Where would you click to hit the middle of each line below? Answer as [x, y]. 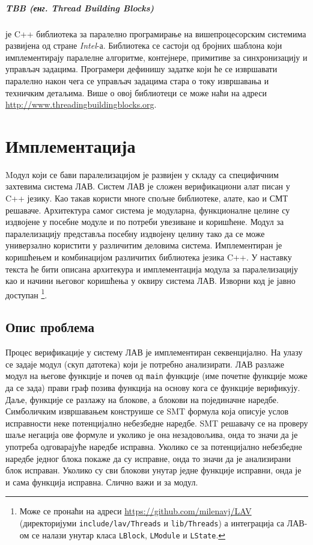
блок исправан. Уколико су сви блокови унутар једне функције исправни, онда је [153, 470]
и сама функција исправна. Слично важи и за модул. [102, 482]
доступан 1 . [26, 294]
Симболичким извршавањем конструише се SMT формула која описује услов [147, 411]
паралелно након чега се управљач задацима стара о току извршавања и [137, 80]
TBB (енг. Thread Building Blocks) [80, 8]
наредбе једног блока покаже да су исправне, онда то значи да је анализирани [148, 458]
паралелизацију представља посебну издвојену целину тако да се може [135, 233]
